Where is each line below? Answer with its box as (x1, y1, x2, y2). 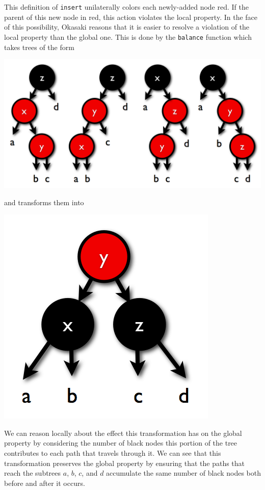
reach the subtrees (4, 468, 61, 478)
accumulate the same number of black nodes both (106, 468, 261, 478)
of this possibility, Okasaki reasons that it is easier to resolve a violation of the (4, 21, 250, 32)
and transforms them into (4, 197, 84, 207)
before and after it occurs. (4, 477, 85, 488)
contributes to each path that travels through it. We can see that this (4, 448, 221, 458)
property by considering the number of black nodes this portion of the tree (4, 437, 237, 448)
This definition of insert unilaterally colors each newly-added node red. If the (4, 2, 249, 12)
